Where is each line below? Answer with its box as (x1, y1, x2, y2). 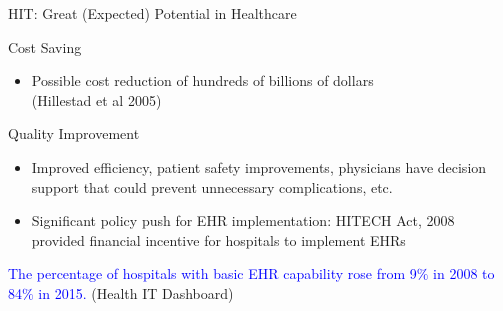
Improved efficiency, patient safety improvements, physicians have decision (31, 156, 487, 177)
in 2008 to (433, 263, 495, 284)
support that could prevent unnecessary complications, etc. (31, 176, 393, 197)
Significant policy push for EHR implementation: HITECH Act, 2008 (31, 210, 455, 231)
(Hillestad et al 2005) (31, 89, 162, 110)
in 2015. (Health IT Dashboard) (38, 282, 234, 303)
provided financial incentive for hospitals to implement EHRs (31, 229, 406, 250)
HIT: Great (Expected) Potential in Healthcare (8, 3, 297, 23)
